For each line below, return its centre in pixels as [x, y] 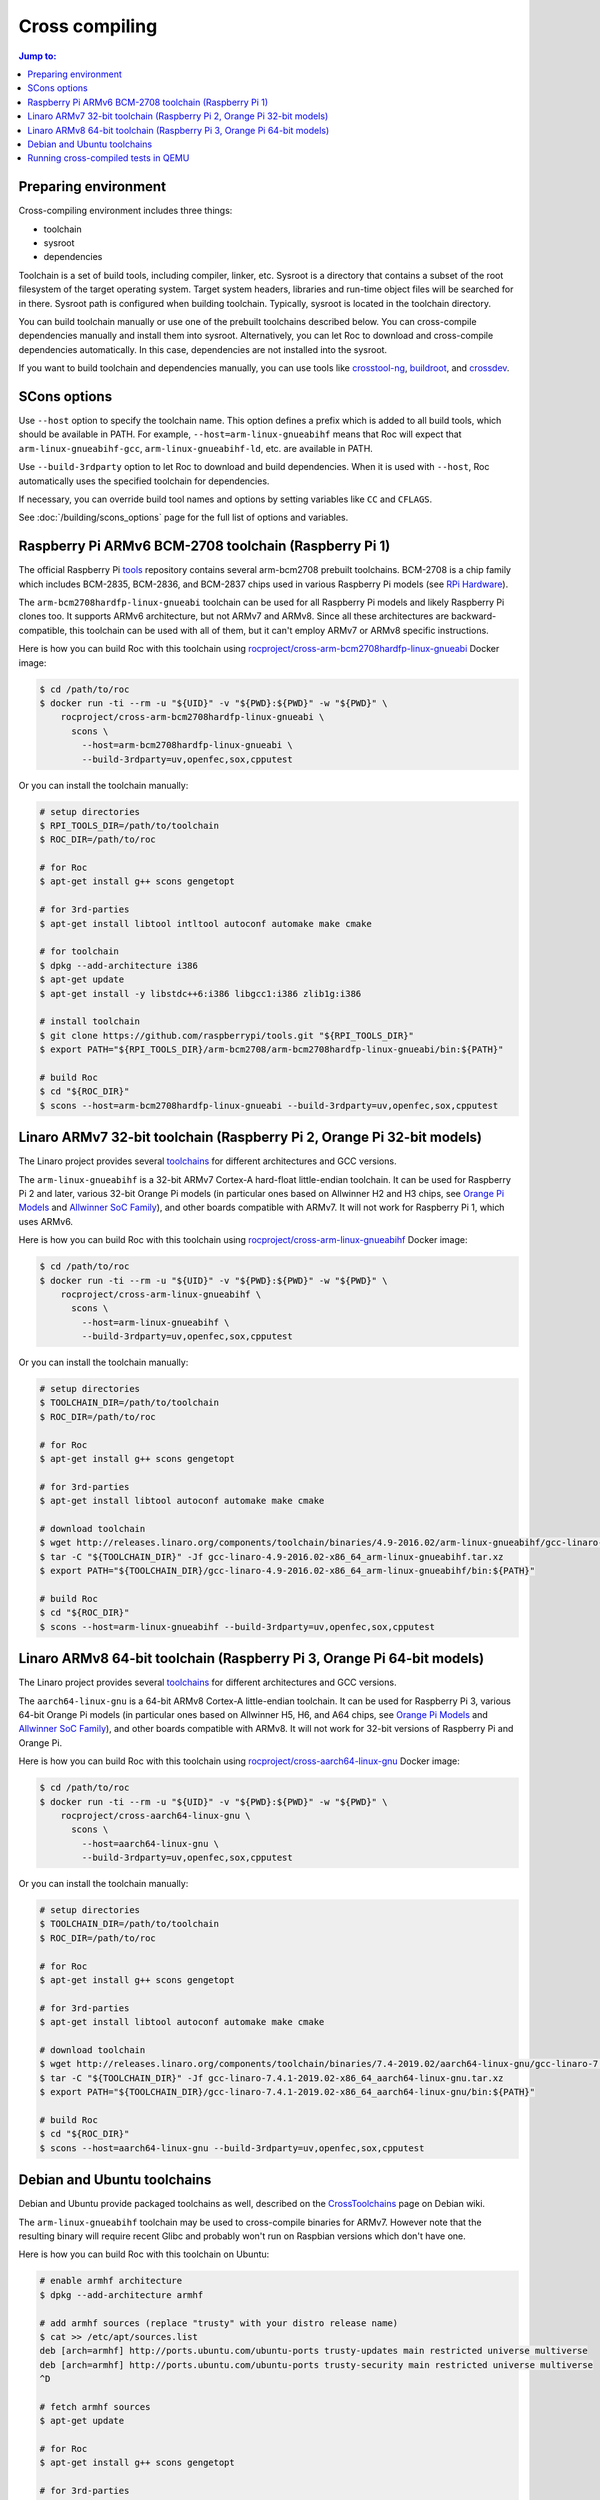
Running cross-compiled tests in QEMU [108, 158]
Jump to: [37, 56]
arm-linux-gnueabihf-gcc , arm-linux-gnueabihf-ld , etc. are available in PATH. [196, 448]
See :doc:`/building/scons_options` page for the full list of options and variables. [183, 517]
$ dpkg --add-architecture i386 [119, 965]
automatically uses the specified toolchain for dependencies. [144, 481]
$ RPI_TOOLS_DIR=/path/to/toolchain [129, 825]
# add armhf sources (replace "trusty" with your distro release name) [219, 2323]
